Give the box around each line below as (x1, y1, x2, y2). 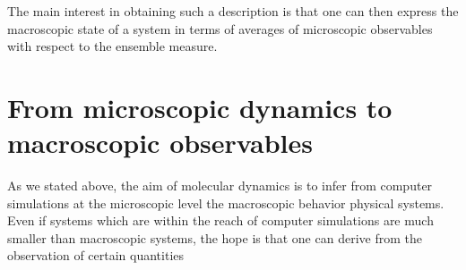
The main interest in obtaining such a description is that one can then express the (7, 2, 459, 20)
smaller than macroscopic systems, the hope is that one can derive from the (7, 228, 422, 247)
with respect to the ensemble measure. (7, 37, 218, 55)
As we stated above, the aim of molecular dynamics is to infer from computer (7, 176, 433, 195)
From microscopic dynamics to (7, 89, 393, 125)
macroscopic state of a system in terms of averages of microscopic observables (7, 19, 433, 38)
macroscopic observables (7, 124, 314, 161)
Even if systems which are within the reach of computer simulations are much (7, 211, 434, 230)
